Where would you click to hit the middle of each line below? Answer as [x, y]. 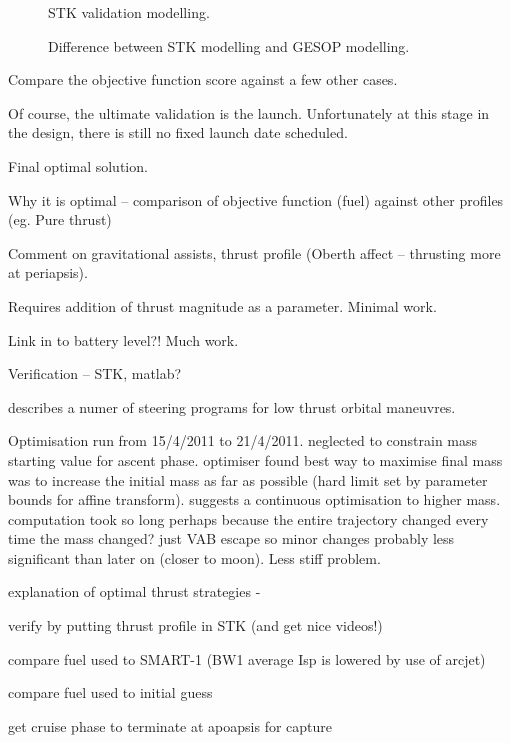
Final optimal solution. [78, 165]
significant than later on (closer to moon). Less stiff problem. [194, 557]
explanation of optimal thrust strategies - [134, 591]
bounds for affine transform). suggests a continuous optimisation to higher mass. [254, 499]
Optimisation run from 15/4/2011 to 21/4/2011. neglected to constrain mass [243, 440]
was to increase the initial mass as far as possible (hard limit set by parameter [248, 479]
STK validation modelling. [129, 12]
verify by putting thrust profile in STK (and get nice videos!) [195, 625]
